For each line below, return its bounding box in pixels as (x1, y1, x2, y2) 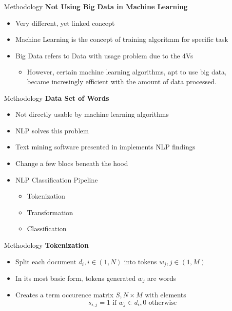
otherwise (148, 299, 177, 306)
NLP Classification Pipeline (15, 174, 98, 184)
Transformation (27, 207, 73, 217)
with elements (145, 290, 186, 300)
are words (147, 273, 176, 283)
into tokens (124, 256, 157, 266)
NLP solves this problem (15, 125, 89, 135)
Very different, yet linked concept (15, 18, 115, 28)
